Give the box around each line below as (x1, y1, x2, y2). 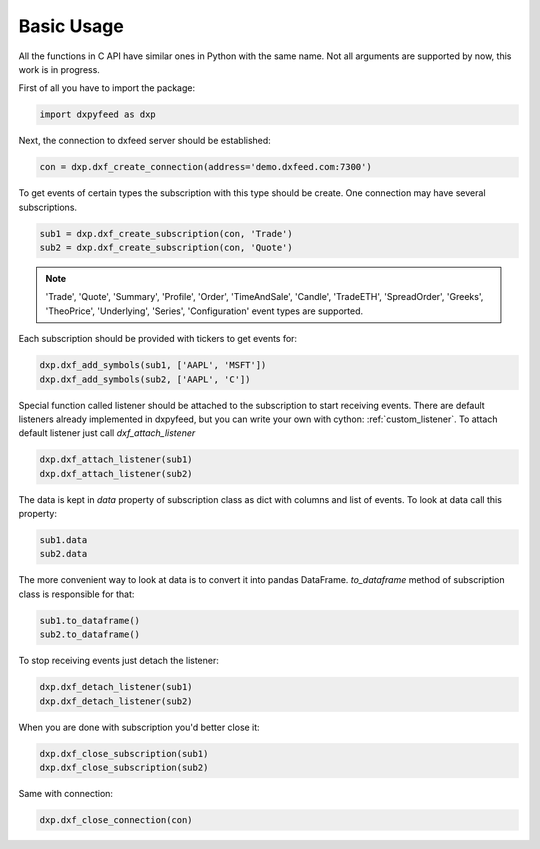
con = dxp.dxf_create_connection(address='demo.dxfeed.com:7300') (39, 161, 372, 173)
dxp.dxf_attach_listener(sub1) (39, 454, 194, 465)
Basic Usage (18, 15, 124, 37)
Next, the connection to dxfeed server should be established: (18, 135, 272, 147)
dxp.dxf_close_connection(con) (39, 814, 194, 825)
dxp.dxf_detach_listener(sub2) (39, 695, 194, 707)
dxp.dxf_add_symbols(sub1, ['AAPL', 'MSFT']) (39, 360, 267, 371)
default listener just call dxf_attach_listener (18, 427, 196, 439)
